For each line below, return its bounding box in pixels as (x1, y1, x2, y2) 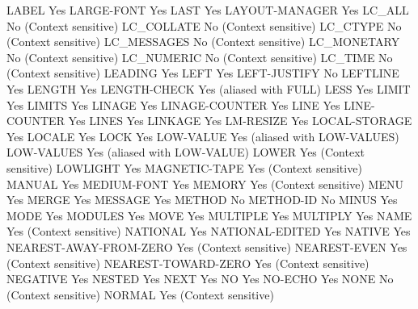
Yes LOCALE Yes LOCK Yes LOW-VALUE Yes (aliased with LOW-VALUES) (6, 127, 399, 144)
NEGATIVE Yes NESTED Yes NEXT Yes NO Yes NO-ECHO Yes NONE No (6, 270, 394, 287)
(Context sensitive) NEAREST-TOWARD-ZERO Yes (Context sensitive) (6, 254, 369, 271)
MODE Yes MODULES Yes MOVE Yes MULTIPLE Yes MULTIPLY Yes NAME (6, 207, 412, 223)
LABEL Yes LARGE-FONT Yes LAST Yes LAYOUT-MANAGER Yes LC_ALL (6, 2, 409, 18)
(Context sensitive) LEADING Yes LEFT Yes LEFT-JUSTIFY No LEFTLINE (6, 65, 399, 81)
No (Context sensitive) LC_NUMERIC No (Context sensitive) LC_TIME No (6, 48, 393, 65)
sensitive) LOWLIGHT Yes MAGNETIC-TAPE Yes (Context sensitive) (6, 159, 362, 176)
